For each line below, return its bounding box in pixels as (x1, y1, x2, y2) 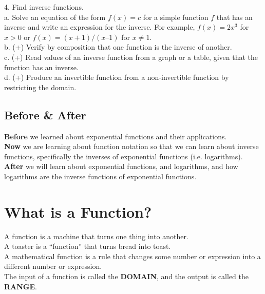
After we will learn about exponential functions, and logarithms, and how (4, 161, 238, 172)
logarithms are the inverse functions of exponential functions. (4, 171, 197, 181)
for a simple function (143, 11, 209, 22)
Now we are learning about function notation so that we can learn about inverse (4, 141, 259, 152)
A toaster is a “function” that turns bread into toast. (4, 241, 171, 251)
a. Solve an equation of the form (4, 11, 106, 22)
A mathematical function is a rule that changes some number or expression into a (4, 250, 261, 261)
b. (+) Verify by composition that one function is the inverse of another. (4, 41, 232, 52)
